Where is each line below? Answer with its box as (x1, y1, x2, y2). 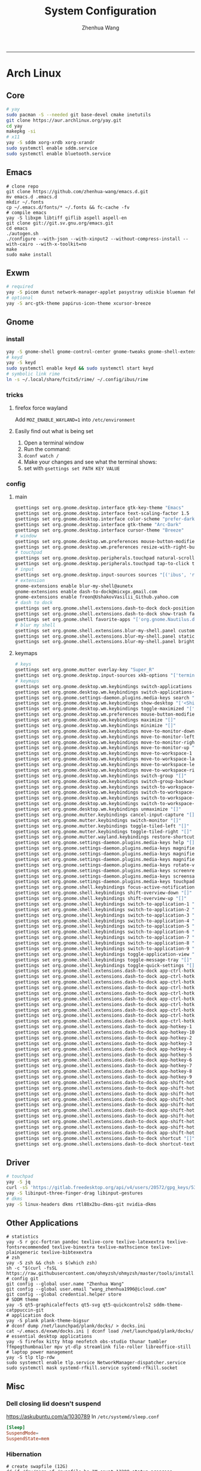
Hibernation (6, 1450, 42, 1458)
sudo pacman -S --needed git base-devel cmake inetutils (6, 112, 151, 118)
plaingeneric (6, 1250, 39, 1256)
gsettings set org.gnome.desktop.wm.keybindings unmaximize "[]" (14, 806, 181, 812)
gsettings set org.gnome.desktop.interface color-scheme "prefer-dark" (14, 516, 197, 523)
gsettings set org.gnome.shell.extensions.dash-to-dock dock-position (14, 605, 195, 611)
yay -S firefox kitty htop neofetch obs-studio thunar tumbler (6, 1339, 167, 1345)
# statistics (6, 1234, 39, 1240)
